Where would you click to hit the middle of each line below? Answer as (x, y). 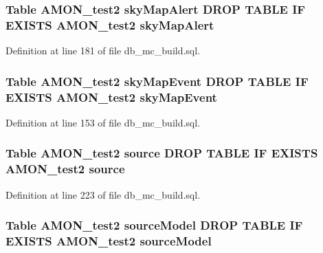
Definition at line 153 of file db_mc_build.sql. (103, 122)
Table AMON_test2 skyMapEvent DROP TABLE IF (157, 81)
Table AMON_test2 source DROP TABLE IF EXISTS (162, 153)
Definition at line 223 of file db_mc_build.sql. (103, 194)
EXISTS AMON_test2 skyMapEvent (111, 97)
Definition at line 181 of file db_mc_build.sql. (103, 51)
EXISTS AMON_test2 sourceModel (109, 241)
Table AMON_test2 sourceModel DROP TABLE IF (154, 225)
